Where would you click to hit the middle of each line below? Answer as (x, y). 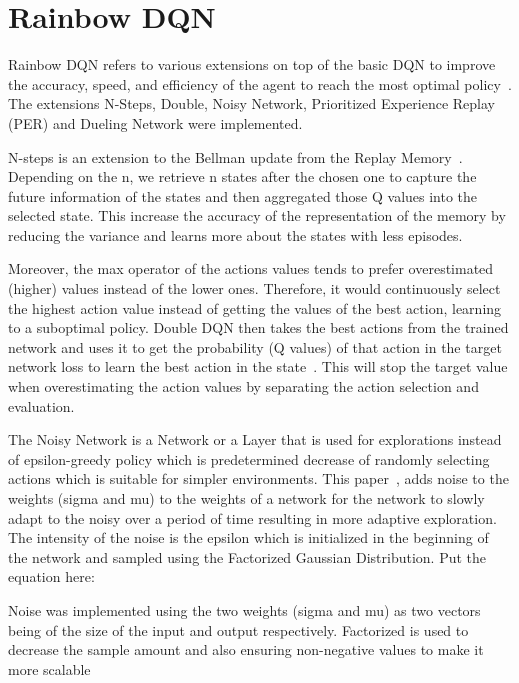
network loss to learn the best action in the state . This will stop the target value (258, 366)
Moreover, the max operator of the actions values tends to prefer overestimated (251, 268)
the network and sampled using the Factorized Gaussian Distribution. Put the (247, 556)
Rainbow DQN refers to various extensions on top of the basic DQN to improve (252, 64)
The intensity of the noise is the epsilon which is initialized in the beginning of (248, 537)
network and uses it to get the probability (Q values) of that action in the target (255, 346)
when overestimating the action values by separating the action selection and (243, 386)
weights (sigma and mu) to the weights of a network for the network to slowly (246, 498)
